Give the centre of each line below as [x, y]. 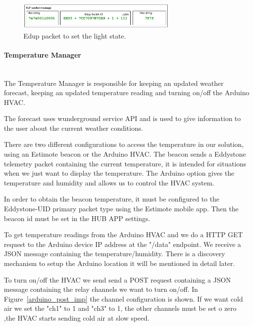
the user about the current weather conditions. [74, 128]
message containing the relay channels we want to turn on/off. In [101, 289]
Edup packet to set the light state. [75, 35]
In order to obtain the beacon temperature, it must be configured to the [112, 199]
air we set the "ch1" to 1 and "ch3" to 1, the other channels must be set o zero [120, 308]
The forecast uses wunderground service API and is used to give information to [122, 118]
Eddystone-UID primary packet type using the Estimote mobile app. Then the [121, 209]
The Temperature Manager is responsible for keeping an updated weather [114, 83]
